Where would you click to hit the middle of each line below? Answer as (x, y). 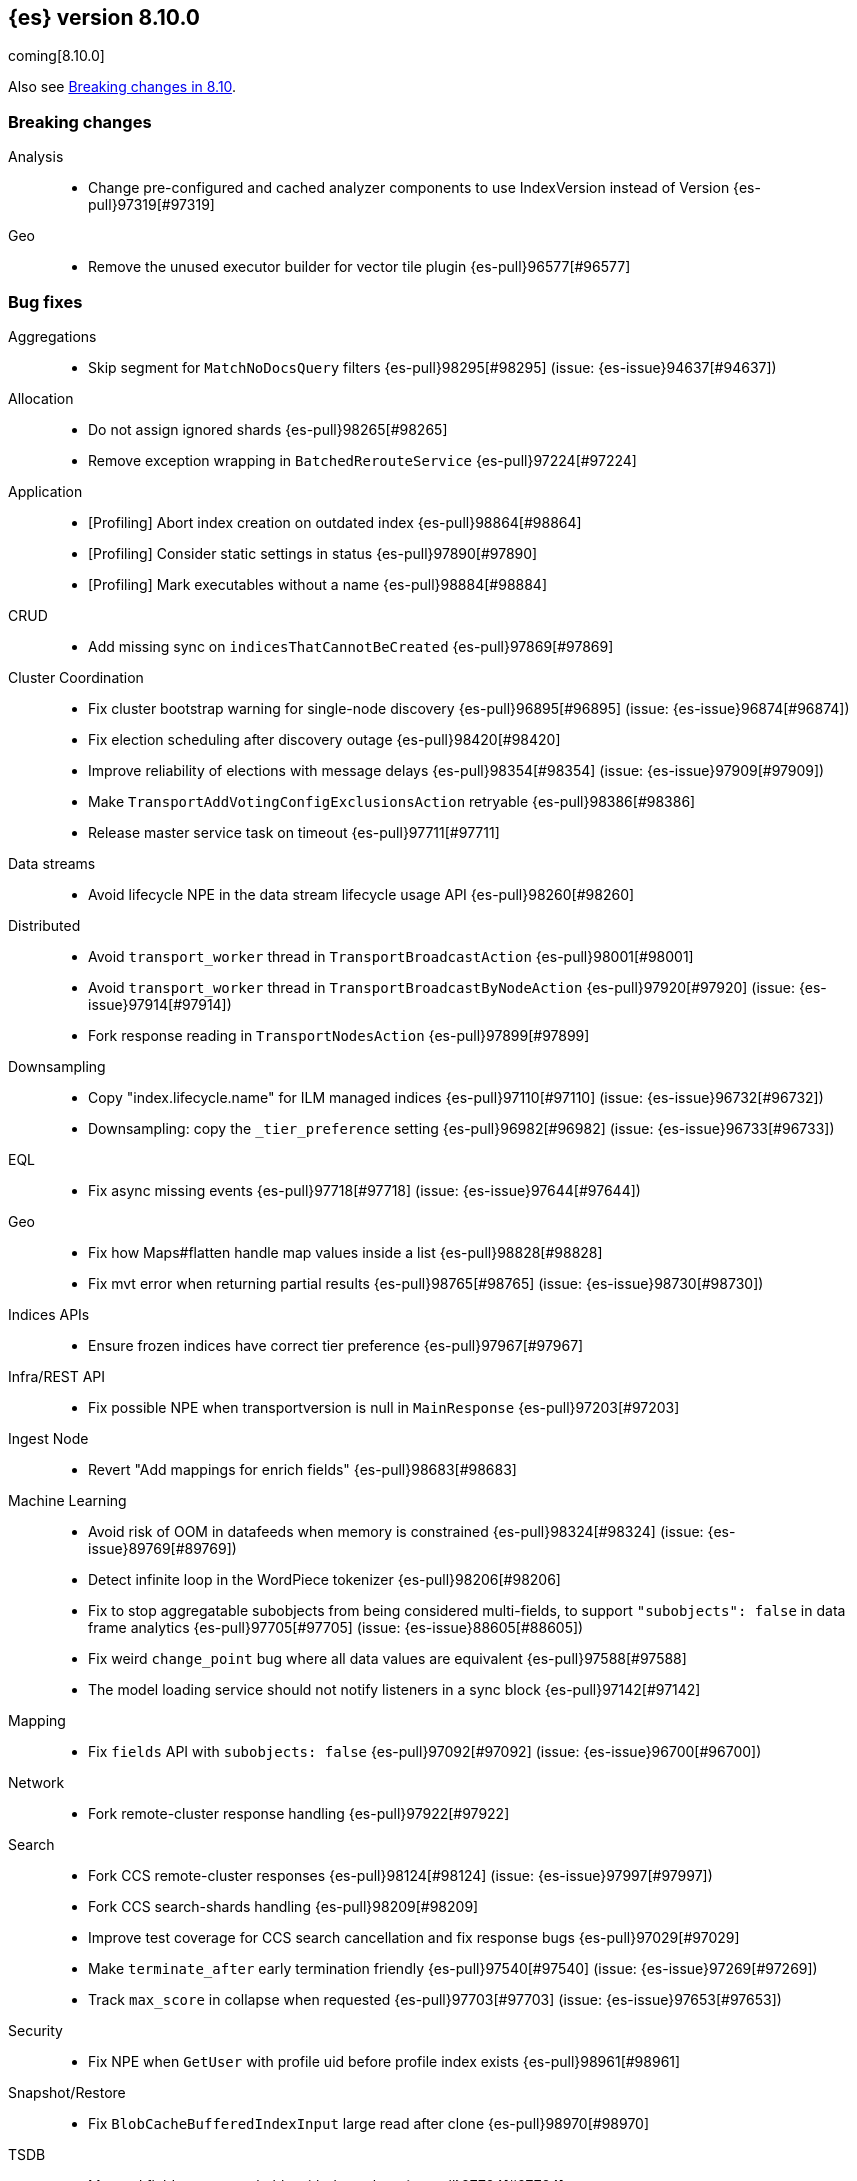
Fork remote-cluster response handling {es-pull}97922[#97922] (299, 1813)
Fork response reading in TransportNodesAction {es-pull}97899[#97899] (339, 1035)
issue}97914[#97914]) (160, 1004)
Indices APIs (49, 1314)
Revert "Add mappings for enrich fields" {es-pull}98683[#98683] (302, 1469)
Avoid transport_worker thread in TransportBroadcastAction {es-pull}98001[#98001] (391, 956)
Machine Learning (67, 1500)
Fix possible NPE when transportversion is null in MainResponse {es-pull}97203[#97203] (384, 1407)
